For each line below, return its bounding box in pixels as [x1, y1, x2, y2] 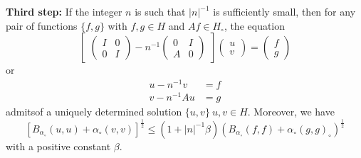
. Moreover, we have [247, 104, 335, 118]
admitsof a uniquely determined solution [6, 104, 182, 118]
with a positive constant [6, 138, 111, 153]
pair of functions [6, 18, 78, 33]
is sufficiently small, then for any [213, 4, 356, 18]
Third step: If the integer [6, 4, 122, 18]
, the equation [224, 18, 286, 33]
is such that [135, 4, 186, 18]
